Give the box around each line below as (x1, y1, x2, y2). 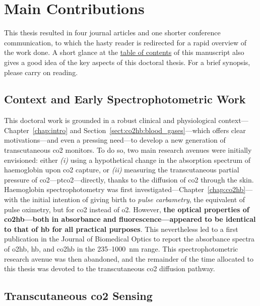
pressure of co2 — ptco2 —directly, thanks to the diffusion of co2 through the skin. (4, 174, 254, 185)
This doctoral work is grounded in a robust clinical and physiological (4, 115, 216, 126)
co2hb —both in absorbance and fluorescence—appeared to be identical (4, 214, 256, 224)
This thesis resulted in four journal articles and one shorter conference (4, 27, 221, 38)
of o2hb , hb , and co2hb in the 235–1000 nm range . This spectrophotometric (4, 243, 238, 254)
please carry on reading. (4, 67, 78, 77)
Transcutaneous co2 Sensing (4, 288, 153, 303)
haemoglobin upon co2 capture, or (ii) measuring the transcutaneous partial (4, 164, 239, 175)
